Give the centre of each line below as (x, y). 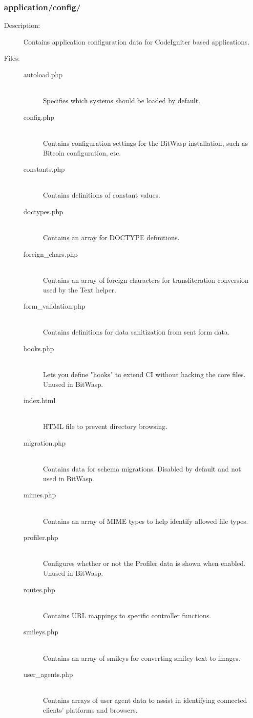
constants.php (44, 169)
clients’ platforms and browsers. (90, 709)
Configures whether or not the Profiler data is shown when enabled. (144, 563)
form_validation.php (54, 306)
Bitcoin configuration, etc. (82, 152)
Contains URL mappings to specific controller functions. (127, 615)
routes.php (39, 589)
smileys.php (41, 632)
